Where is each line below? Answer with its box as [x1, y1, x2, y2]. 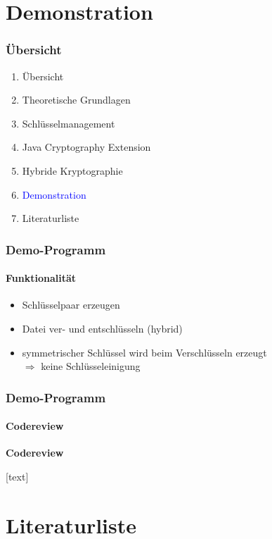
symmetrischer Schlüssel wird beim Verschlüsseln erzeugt [22, 345, 267, 359]
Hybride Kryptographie [22, 163, 123, 178]
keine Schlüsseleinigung [41, 359, 141, 373]
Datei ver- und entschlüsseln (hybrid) [22, 321, 183, 335]
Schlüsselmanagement [22, 116, 115, 130]
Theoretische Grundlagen [22, 92, 131, 107]
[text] [6, 469, 29, 483]
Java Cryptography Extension [22, 140, 151, 154]
